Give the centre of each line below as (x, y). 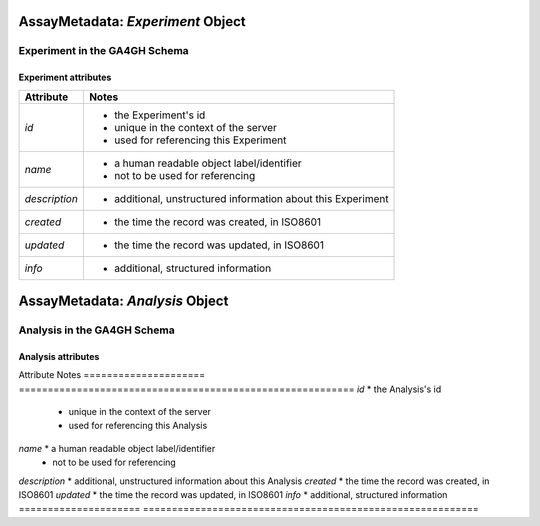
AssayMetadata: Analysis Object (123, 301)
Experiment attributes (65, 77)
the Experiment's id (159, 115)
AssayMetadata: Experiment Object (132, 21)
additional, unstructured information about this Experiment (251, 198)
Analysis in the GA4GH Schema (96, 330)
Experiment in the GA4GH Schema (103, 51)
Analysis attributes (59, 356)
